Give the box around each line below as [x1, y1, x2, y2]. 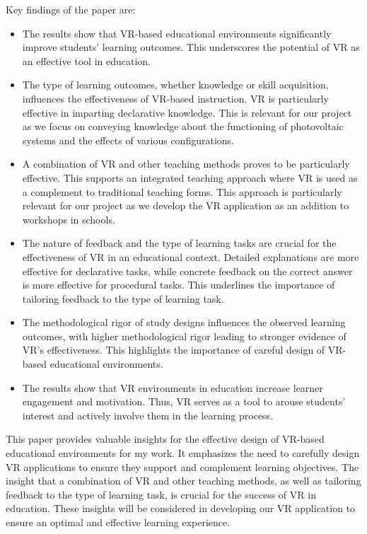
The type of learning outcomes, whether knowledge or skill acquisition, [22, 77, 329, 92]
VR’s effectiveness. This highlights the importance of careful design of [22, 342, 325, 357]
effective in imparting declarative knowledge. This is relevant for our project [22, 105, 352, 120]
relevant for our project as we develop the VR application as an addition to [22, 198, 349, 213]
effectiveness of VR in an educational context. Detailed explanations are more [22, 249, 359, 264]
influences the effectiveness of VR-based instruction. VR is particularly [22, 91, 329, 105]
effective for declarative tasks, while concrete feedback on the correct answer [22, 263, 353, 278]
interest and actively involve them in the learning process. [22, 407, 274, 422]
